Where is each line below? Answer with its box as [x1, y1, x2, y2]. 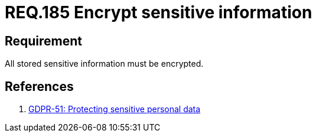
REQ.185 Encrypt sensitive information [5, 2, 312, 22]
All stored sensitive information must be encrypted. [5, 58, 204, 69]
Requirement [5, 33, 83, 48]
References [5, 79, 74, 94]
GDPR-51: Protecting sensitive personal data [28, 104, 201, 115]
